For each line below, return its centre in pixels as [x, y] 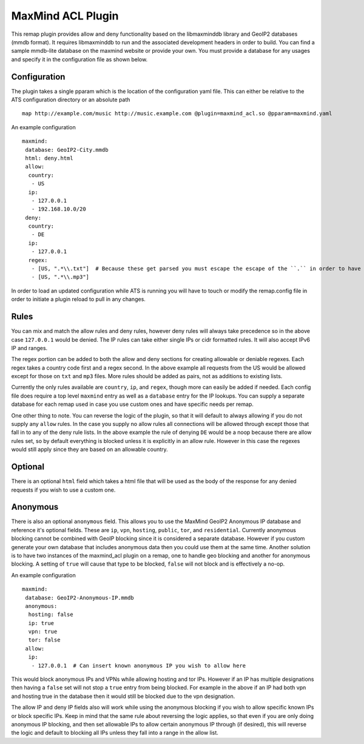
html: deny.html [49, 158]
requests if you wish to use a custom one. [63, 490]
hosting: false [51, 615]
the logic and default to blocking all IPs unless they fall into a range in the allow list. [115, 733]
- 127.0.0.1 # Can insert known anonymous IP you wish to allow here [139, 665]
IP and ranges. [29, 348]
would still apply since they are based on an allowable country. [89, 450]
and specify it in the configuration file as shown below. [79, 59]
